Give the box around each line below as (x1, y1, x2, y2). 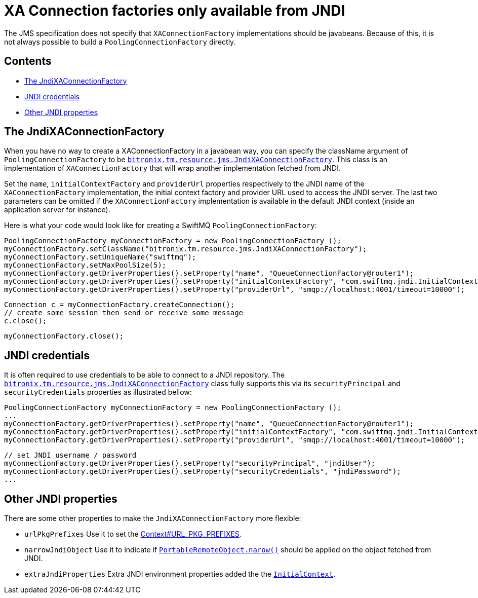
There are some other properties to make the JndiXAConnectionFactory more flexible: (4, 514, 301, 523)
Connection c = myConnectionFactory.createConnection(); (4, 301, 235, 309)
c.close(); (4, 317, 47, 325)
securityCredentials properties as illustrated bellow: (4, 388, 192, 397)
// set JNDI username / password (4, 451, 137, 460)
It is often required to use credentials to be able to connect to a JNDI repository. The (4, 370, 285, 380)
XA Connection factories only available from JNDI (4, 2, 345, 19)
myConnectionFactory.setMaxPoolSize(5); (4, 261, 167, 270)
